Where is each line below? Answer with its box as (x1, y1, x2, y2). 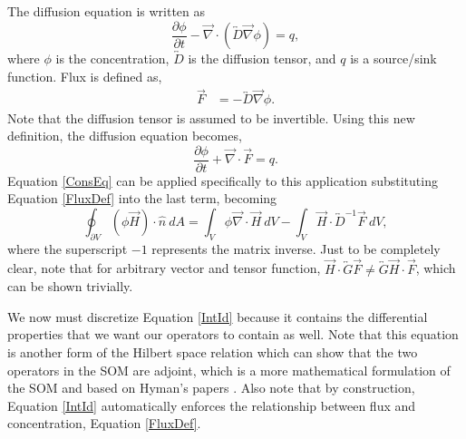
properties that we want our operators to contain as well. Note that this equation (7, 325, 459, 344)
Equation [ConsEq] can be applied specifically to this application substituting (7, 171, 438, 190)
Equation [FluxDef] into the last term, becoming (7, 189, 277, 208)
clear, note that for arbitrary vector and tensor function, (7, 259, 321, 278)
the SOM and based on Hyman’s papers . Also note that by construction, (7, 378, 415, 397)
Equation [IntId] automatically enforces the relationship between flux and (7, 395, 416, 415)
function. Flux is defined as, (7, 66, 162, 85)
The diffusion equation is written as (7, 2, 206, 20)
